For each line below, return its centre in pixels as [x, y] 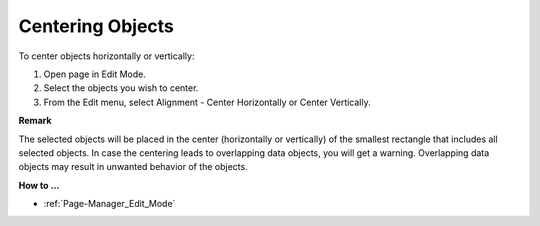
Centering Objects [96, 26]
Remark [35, 121]
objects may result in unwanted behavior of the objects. [133, 167]
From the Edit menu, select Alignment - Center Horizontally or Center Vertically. [207, 102]
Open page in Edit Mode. [95, 74]
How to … [39, 185]
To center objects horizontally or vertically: [106, 56]
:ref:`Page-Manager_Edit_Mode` [109, 204]
